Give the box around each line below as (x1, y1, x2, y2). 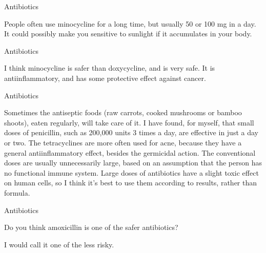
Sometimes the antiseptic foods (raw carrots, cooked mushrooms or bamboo (4, 107, 242, 118)
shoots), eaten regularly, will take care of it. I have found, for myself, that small (4, 117, 254, 128)
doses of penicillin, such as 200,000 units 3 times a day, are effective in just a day (4, 127, 258, 138)
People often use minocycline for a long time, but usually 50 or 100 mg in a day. (4, 18, 256, 29)
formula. (4, 187, 30, 198)
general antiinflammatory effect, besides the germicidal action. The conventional (4, 147, 256, 158)
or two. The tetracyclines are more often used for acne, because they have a (4, 137, 242, 147)
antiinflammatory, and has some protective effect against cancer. (4, 72, 206, 83)
